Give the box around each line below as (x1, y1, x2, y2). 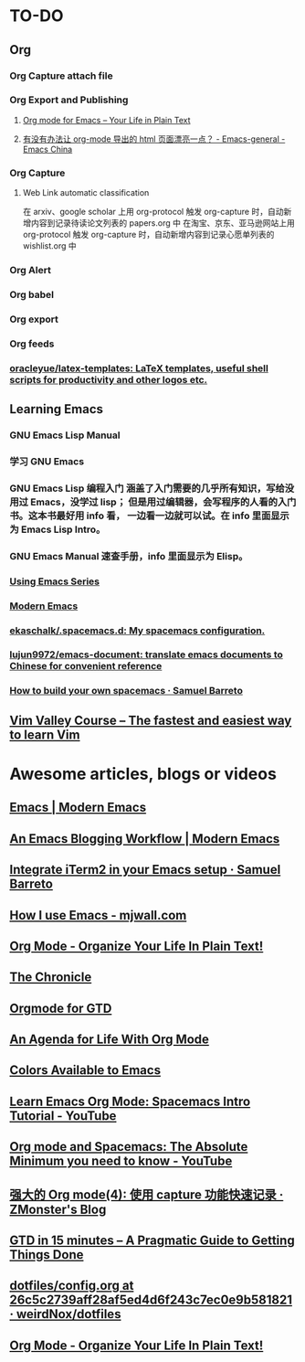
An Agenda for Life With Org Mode (9, 1032, 210, 1048)
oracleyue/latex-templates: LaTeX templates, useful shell (9, 362, 269, 375)
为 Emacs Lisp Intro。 (9, 523, 106, 536)
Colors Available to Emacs (9, 1062, 162, 1079)
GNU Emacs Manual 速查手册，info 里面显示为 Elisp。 (9, 549, 248, 562)
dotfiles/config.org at (9, 1278, 134, 1293)
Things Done (9, 1247, 84, 1262)
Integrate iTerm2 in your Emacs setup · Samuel (9, 862, 281, 878)
